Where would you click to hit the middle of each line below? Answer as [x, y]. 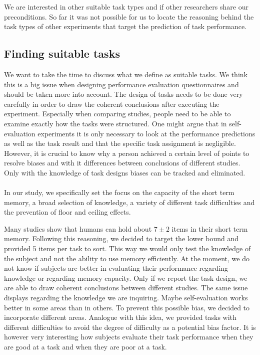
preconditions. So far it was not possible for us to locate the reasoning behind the [129, 16]
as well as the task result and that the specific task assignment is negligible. [120, 143]
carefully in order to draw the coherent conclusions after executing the [112, 104]
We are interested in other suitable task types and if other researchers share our [126, 7]
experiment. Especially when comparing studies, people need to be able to [117, 114]
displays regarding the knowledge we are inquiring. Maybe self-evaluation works [126, 298]
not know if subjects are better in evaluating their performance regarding [116, 268]
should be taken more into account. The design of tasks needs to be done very [123, 94]
